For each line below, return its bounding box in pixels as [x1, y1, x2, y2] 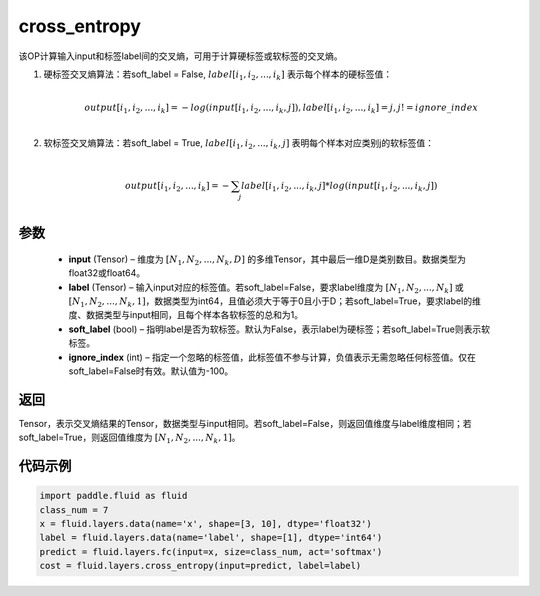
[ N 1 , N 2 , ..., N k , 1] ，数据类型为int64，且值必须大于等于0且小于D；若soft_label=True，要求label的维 [68, 295, 482, 309]
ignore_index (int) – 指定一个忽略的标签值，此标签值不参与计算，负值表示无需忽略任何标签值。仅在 [68, 351, 477, 363]
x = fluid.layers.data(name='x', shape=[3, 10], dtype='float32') [39, 518, 372, 529]
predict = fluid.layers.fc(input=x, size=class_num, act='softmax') [39, 546, 383, 557]
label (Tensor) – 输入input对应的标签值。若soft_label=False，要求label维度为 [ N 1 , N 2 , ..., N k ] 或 [68, 281, 464, 295]
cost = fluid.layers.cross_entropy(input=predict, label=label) [39, 560, 362, 572]
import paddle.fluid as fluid [39, 490, 188, 502]
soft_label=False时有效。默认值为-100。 [68, 365, 234, 377]
